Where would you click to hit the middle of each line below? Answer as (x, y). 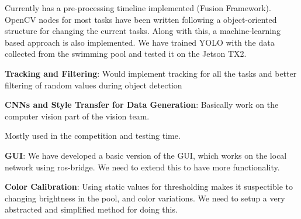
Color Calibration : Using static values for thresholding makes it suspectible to (149, 187)
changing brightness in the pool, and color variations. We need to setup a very (145, 198)
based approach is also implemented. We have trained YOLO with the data (140, 42)
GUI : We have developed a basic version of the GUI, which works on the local (146, 155)
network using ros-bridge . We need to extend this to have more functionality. (142, 167)
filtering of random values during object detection (94, 85)
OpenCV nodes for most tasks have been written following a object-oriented (141, 19)
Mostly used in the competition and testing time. (93, 136)
